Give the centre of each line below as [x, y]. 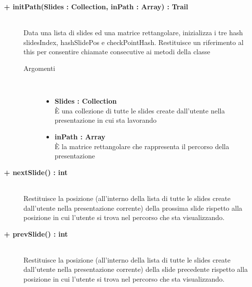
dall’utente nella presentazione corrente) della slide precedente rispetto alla [136, 269]
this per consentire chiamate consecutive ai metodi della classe [117, 52]
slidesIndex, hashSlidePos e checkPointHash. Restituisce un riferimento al [134, 42]
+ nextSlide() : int [36, 172]
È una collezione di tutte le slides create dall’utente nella [140, 110]
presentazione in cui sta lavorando [105, 120]
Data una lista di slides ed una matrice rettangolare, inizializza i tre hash [133, 33]
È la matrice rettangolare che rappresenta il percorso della [142, 146]
